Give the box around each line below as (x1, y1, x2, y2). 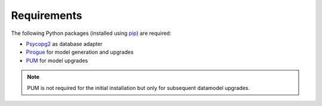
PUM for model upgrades (26, 57, 88, 64)
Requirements (11, 9, 83, 22)
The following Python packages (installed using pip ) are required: (11, 30, 172, 37)
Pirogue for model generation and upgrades (26, 49, 134, 56)
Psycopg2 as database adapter (26, 40, 103, 47)
